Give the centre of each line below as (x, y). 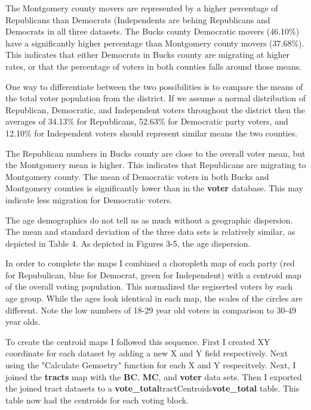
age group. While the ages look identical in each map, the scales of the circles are (154, 298)
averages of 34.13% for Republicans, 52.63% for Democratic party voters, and (147, 121)
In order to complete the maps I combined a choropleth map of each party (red (150, 263)
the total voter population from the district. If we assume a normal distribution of (155, 98)
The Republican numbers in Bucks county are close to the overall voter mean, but (155, 153)
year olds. (23, 322)
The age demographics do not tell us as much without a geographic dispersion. (149, 220)
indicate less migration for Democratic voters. (89, 199)
